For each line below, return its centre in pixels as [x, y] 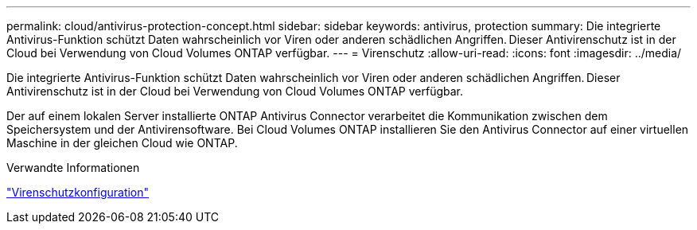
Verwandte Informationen [73, 168]
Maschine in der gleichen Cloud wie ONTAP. [122, 143]
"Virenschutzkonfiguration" [78, 192]
